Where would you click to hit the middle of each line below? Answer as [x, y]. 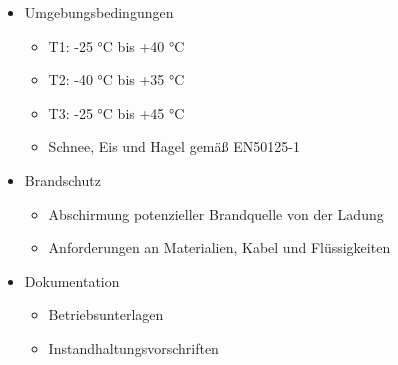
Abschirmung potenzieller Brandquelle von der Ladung [216, 213]
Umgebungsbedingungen [99, 12]
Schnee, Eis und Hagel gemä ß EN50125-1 [174, 146]
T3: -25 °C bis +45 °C [116, 112]
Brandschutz [62, 179]
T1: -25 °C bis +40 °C [116, 45]
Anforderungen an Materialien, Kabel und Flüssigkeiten [219, 247]
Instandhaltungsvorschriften [133, 347]
